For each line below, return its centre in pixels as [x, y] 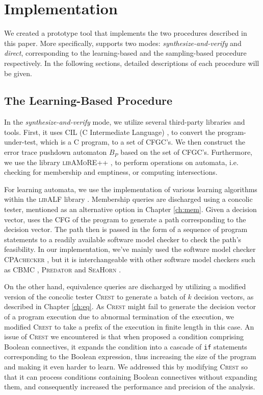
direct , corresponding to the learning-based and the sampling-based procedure [125, 53]
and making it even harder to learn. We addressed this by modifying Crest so [126, 367]
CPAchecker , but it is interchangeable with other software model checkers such [130, 259]
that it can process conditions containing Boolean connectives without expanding [131, 376]
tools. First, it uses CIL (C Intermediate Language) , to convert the [110, 132]
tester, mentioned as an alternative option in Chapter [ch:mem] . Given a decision [130, 209]
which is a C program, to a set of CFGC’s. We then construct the [142, 142]
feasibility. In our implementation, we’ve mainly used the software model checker [130, 249]
